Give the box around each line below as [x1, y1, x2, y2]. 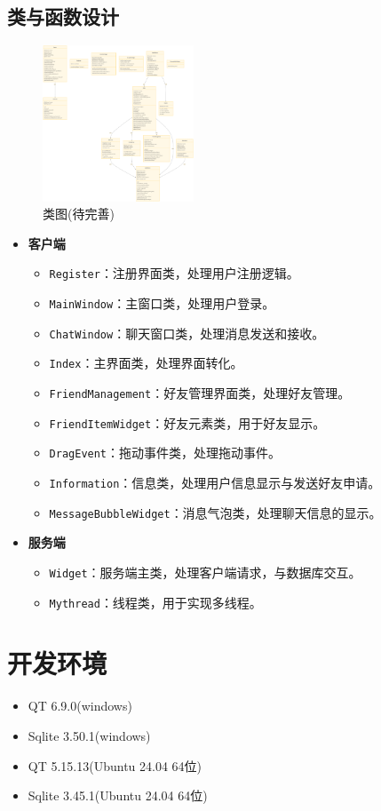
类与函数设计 [7, 3, 119, 30]
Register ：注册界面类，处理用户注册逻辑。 [49, 264, 299, 282]
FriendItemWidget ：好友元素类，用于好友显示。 [49, 413, 326, 432]
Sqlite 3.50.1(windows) [28, 726, 151, 744]
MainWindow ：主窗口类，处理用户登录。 [49, 294, 275, 313]
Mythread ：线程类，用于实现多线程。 [49, 592, 262, 611]
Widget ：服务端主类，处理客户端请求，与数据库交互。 [49, 562, 361, 581]
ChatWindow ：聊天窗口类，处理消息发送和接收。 [49, 323, 325, 342]
